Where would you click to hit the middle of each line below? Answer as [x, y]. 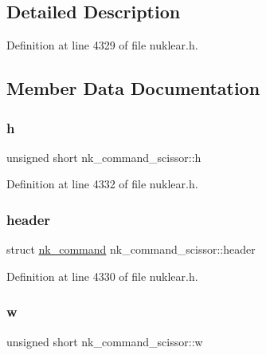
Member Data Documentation [133, 88]
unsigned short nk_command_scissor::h [104, 157]
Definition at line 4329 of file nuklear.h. [102, 45]
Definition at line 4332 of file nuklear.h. [102, 184]
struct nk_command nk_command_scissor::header [131, 249]
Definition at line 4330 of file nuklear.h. [102, 276]
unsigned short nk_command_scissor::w [105, 341]
